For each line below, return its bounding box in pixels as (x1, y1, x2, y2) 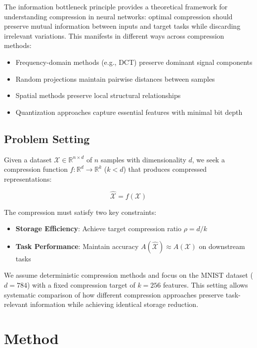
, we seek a (192, 154, 225, 164)
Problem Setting (4, 131, 90, 146)
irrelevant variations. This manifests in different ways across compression (4, 30, 224, 41)
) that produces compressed (123, 164, 207, 174)
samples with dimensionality (100, 154, 186, 164)
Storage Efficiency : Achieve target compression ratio (15, 223, 181, 234)
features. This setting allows (163, 279, 248, 290)
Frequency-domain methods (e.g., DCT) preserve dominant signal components (15, 56, 253, 67)
